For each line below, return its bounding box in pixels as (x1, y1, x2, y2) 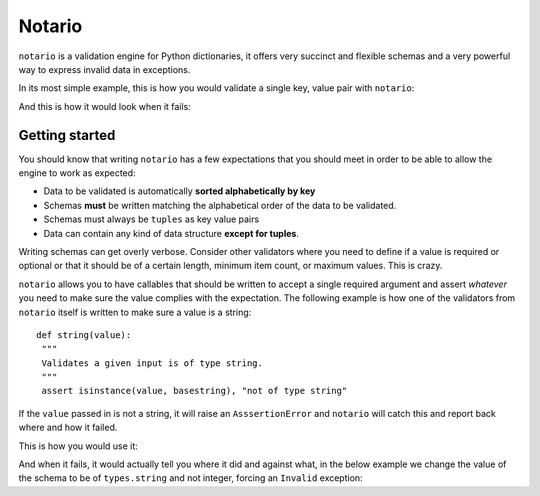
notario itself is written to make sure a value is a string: (18, 306, 252, 318)
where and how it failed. (18, 421, 118, 434)
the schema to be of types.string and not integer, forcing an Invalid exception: (18, 472, 364, 484)
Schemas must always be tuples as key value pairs (43, 213, 260, 225)
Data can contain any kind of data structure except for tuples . (43, 227, 300, 239)
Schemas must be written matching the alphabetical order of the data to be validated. (43, 199, 397, 211)
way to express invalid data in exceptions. (18, 63, 191, 75)
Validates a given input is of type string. (41, 357, 264, 369)
